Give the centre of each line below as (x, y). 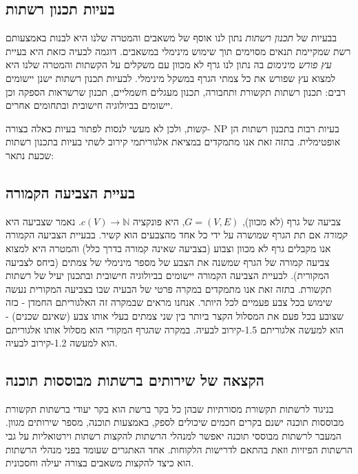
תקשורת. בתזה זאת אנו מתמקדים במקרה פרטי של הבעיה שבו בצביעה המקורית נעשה (169, 288)
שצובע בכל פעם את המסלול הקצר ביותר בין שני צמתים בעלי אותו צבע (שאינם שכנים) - (175, 315)
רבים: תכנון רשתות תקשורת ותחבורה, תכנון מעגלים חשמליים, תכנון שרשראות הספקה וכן (176, 91)
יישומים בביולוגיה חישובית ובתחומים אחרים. (89, 105)
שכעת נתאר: (30, 155)
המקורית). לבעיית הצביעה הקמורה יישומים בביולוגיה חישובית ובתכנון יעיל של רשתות (168, 275)
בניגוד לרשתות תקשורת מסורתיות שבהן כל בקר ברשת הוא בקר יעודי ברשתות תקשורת (170, 408)
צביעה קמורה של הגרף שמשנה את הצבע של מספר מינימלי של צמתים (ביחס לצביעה (168, 261)
